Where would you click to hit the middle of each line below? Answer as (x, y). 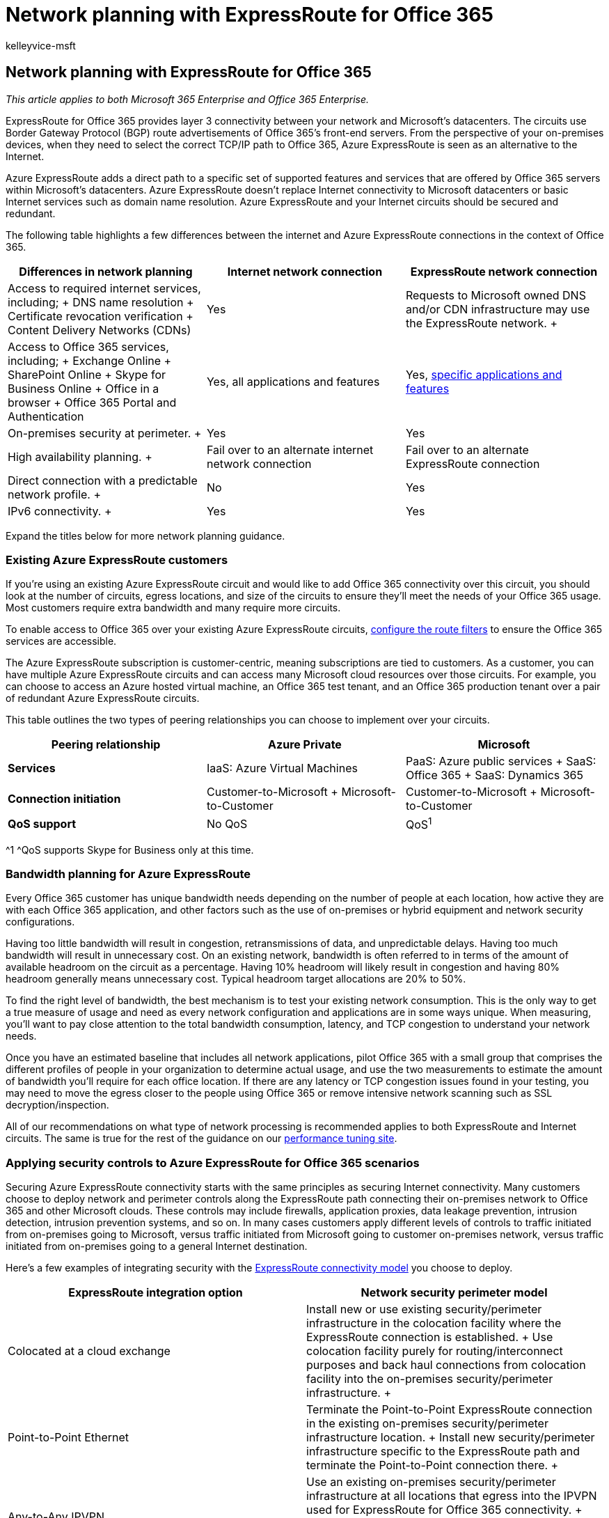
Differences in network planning (106, 271)
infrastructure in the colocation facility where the (434, 1323)
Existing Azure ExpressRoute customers (117, 560)
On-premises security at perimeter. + (105, 433)
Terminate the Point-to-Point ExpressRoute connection (450, 1410)
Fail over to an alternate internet (290, 449)
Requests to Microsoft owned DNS (496, 295)
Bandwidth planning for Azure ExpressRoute (128, 874)
